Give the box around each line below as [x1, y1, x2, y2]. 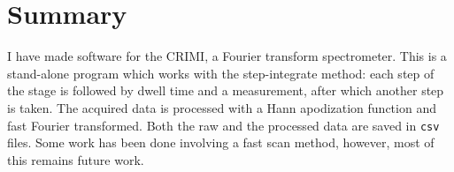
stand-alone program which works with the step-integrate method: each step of [7, 64, 435, 82]
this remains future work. [7, 150, 144, 168]
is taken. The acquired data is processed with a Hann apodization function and [7, 98, 436, 116]
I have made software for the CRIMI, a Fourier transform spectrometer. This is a [7, 47, 447, 65]
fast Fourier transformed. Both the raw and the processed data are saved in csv [7, 116, 440, 134]
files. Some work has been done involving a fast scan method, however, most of [7, 133, 435, 152]
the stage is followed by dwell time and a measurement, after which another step [7, 81, 444, 100]
